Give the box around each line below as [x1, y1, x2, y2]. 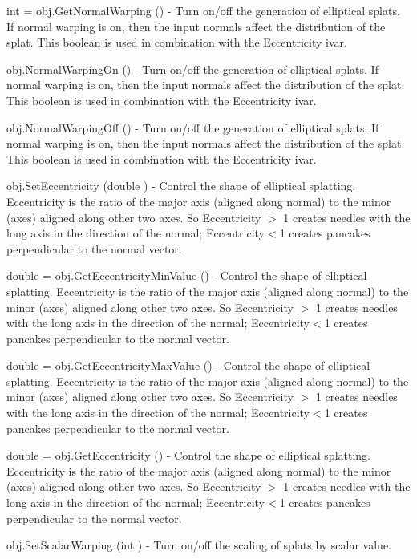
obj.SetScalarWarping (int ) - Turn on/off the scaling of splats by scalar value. [6, 537, 392, 553]
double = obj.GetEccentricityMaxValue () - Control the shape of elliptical [6, 357, 370, 374]
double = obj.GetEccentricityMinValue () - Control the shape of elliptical [6, 267, 367, 284]
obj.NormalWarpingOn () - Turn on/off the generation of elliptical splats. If [6, 60, 379, 77]
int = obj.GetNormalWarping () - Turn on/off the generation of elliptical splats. [6, 2, 400, 18]
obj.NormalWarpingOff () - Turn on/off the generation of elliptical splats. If [6, 119, 379, 136]
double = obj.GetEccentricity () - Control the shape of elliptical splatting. [6, 447, 371, 464]
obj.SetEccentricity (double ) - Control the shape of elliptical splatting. [6, 177, 356, 194]
